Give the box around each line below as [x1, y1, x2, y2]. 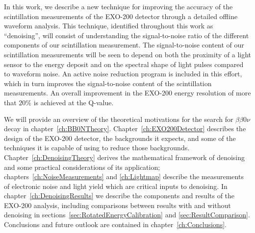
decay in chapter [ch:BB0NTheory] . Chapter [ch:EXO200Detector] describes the [4, 123, 246, 134]
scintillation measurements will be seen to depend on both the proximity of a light [4, 49, 251, 59]
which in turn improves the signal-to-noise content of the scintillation [4, 78, 212, 88]
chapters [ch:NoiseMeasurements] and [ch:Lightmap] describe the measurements [4, 171, 244, 182]
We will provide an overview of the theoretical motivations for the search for [4, 114, 233, 124]
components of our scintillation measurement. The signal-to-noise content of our [4, 40, 244, 50]
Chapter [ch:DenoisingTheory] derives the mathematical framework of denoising [4, 152, 245, 162]
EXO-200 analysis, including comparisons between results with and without [4, 200, 231, 210]
